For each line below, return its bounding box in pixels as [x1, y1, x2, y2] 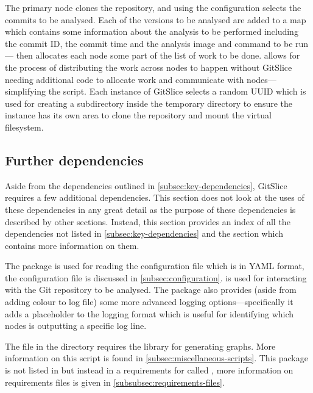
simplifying [5, 85, 46, 98]
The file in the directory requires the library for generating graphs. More [5, 339, 276, 352]
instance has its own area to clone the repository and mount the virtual [5, 109, 272, 121]
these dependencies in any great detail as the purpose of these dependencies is [5, 203, 296, 215]
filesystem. [5, 120, 44, 133]
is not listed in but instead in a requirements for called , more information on [5, 364, 294, 377]
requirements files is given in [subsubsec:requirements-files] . [5, 375, 225, 388]
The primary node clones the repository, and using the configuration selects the [5, 1, 301, 13]
